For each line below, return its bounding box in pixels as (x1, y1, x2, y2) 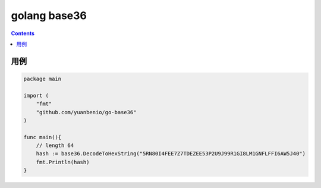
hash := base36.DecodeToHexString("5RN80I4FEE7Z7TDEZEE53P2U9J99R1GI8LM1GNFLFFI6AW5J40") (36, 151, 306, 157)
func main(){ (23, 134, 62, 140)
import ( (23, 92, 49, 99)
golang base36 (11, 9, 87, 22)
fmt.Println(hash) (36, 158, 90, 165)
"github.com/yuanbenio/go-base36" (36, 109, 137, 115)
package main (23, 75, 62, 82)
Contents (11, 30, 35, 37)
